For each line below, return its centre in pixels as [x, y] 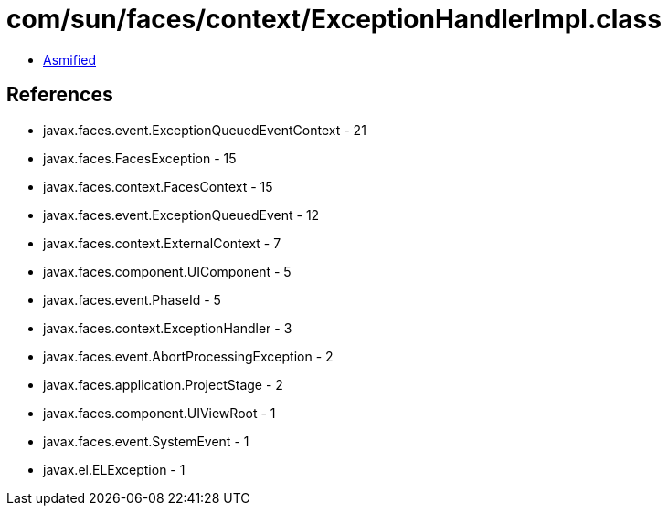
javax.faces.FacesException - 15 [140, 158]
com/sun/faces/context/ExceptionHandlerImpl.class [334, 19]
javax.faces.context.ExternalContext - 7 [162, 243]
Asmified [70, 59]
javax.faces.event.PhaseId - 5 [132, 299]
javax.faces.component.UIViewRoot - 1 [159, 413]
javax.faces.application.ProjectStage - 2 [163, 384]
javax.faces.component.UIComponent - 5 [167, 271]
